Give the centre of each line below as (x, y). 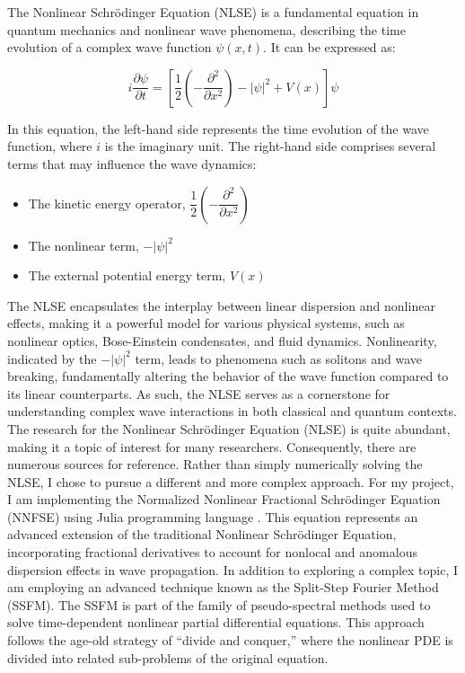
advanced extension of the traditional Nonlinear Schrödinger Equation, (202, 534)
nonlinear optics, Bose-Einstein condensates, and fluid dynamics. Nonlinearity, (222, 340)
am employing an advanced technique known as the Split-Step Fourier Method (223, 587)
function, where (50, 146)
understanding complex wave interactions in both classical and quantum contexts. (232, 411)
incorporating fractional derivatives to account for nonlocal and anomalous (212, 552)
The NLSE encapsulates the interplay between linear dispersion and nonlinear (221, 305)
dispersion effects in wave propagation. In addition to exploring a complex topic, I (233, 569)
